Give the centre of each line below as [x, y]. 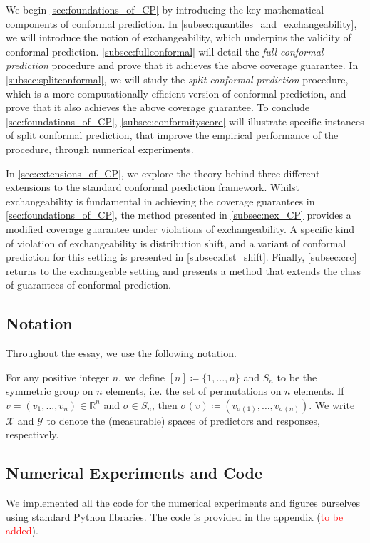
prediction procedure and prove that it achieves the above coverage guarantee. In [182, 65]
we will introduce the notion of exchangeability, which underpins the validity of [179, 37]
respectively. [32, 434]
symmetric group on [50, 391]
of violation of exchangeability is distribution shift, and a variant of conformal [176, 243]
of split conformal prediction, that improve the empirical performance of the [172, 135]
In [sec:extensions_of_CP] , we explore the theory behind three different [163, 173]
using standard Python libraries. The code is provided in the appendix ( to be [175, 516]
